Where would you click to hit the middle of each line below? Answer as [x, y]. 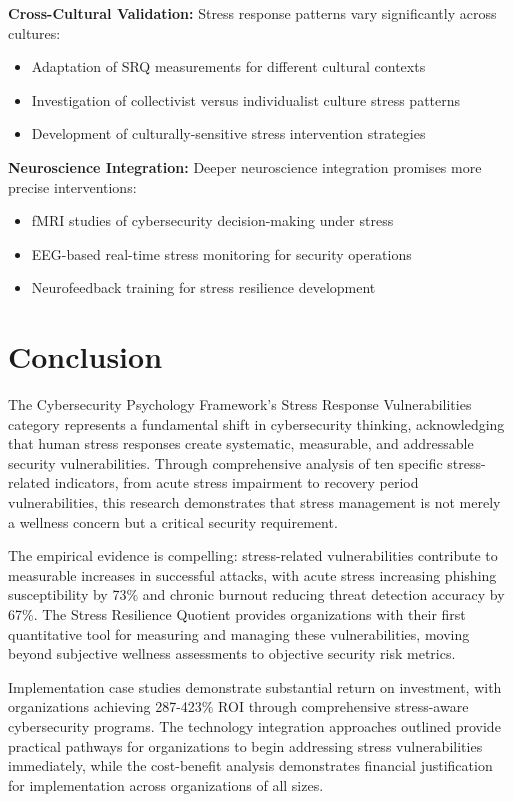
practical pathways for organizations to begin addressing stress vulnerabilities [245, 745]
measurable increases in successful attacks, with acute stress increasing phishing [252, 574]
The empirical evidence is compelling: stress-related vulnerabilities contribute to [253, 555]
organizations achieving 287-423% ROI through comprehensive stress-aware [238, 706]
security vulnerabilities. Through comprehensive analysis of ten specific [225, 462]
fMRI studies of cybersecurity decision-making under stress [212, 220]
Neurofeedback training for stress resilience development [203, 287]
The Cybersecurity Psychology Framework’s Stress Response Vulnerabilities [240, 404]
